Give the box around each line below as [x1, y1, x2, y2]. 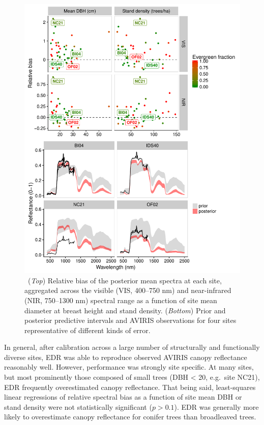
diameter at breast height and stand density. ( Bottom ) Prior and [24, 305, 226, 315]
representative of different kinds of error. [24, 324, 151, 335]
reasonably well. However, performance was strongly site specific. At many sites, [4, 362, 254, 372]
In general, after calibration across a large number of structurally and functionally [4, 342, 260, 352]
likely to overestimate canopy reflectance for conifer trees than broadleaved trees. [4, 411, 256, 422]
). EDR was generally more [174, 401, 259, 412]
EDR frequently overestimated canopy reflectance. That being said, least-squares [4, 381, 256, 392]
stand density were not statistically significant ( [4, 401, 152, 412]
